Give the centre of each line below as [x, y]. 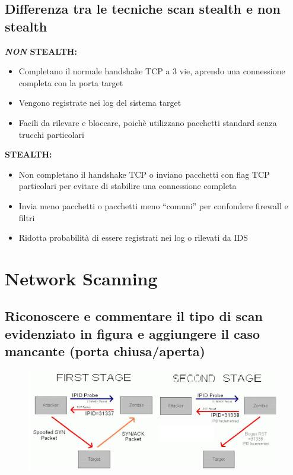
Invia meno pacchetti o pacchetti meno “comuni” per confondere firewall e [153, 205]
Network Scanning [81, 278]
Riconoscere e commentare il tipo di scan [134, 316]
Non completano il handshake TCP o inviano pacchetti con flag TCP [144, 174]
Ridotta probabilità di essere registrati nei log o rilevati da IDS [133, 237]
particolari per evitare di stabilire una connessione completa [128, 186]
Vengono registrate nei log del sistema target [100, 103]
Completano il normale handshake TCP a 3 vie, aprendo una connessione [152, 71]
